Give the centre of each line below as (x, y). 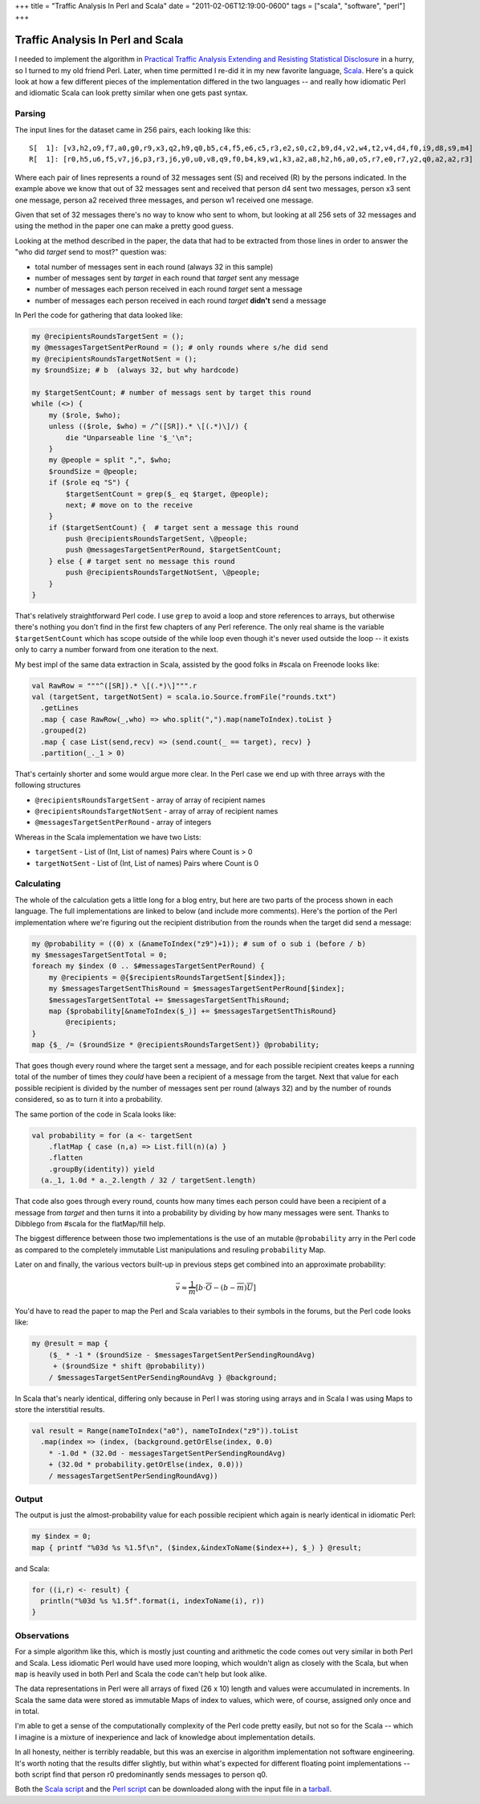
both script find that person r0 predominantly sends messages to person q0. (141, 1774)
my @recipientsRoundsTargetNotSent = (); (114, 359)
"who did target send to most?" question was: (91, 252)
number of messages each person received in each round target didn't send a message (181, 300)
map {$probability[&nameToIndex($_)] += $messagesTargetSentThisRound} (193, 1011)
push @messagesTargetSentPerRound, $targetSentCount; (173, 550)
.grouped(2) (64, 731)
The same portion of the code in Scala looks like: (96, 1114)
